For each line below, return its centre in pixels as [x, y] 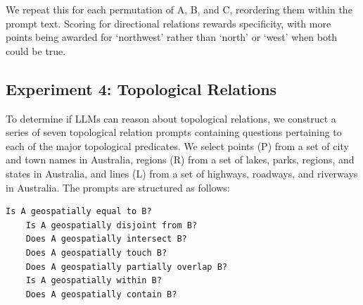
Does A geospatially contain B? [101, 294]
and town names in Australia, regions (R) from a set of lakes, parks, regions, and [180, 160]
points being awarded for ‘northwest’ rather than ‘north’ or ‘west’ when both [172, 37]
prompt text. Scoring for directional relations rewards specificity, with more [168, 23]
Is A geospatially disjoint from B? [112, 225]
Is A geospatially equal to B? [79, 212]
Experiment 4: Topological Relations [141, 88]
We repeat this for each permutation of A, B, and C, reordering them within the [179, 9]
